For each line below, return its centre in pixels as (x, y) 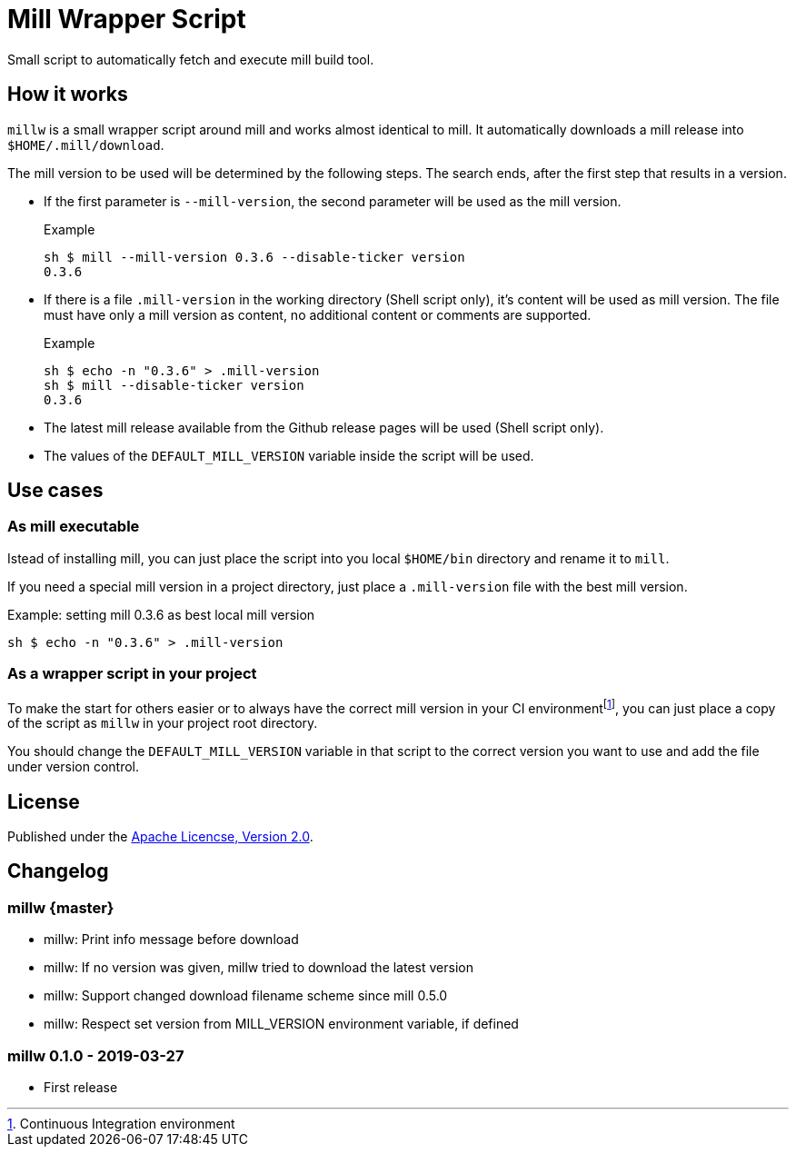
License (44, 801)
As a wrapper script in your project (132, 674)
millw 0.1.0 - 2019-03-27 (96, 1055)
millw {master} (61, 907)
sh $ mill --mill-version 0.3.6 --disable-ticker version (254, 257)
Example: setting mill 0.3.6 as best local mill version (161, 614)
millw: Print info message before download (171, 940)
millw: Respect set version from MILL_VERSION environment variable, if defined (281, 1024)
